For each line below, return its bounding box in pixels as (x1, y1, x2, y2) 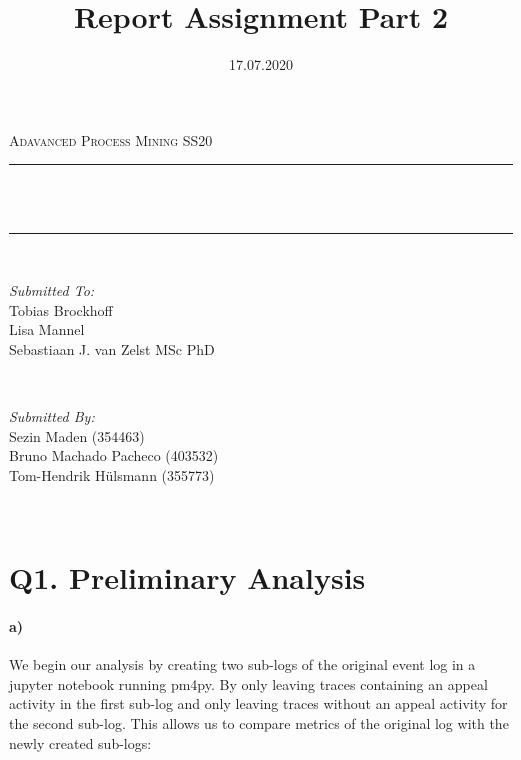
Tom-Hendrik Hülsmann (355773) (9, 464, 215, 485)
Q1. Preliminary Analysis (9, 557, 366, 598)
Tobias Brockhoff (9, 299, 113, 320)
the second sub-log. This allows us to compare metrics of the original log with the (9, 712, 509, 733)
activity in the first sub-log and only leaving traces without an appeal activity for (9, 693, 508, 714)
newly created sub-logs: (9, 732, 152, 753)
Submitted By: (9, 406, 95, 427)
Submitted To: (9, 280, 95, 301)
